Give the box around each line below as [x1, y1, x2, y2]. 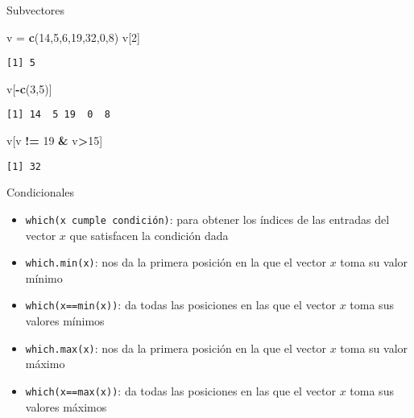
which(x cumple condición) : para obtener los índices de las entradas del [25, 210, 390, 227]
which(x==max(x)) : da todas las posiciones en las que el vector [25, 382, 337, 399]
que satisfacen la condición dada [69, 226, 229, 243]
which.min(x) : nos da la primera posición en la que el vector [25, 254, 326, 271]
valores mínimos [25, 312, 105, 329]
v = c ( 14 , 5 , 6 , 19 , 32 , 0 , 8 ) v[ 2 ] [6, 28, 140, 45]
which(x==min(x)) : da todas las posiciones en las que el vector [25, 296, 337, 313]
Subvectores [6, 2, 65, 18]
